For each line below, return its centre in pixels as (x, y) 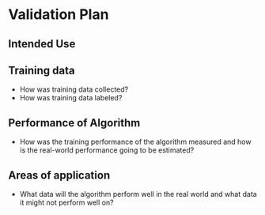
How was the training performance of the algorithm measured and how (135, 142)
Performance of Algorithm (74, 123)
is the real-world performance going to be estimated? (107, 150)
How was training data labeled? (71, 98)
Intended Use (42, 44)
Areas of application (59, 175)
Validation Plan (59, 15)
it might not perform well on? (66, 202)
